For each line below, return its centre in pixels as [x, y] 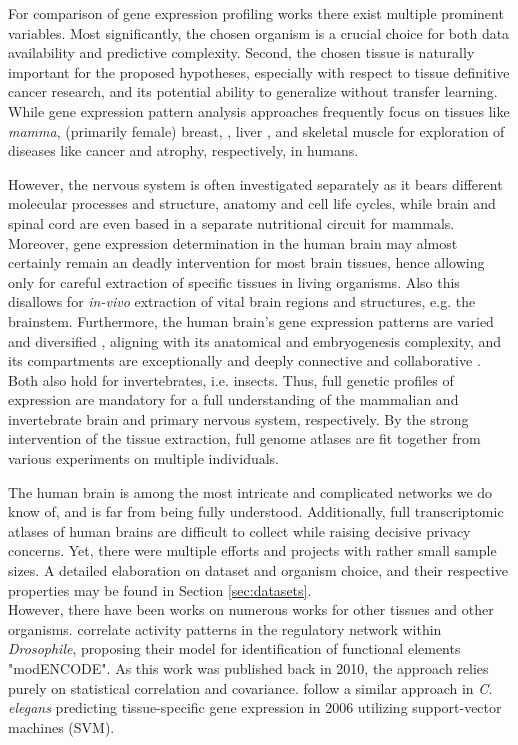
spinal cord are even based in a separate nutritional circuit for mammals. [231, 222]
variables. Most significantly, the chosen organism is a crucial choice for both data [259, 32]
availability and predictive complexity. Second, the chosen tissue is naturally [241, 52]
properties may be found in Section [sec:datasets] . [160, 589]
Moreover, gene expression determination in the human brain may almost [233, 242]
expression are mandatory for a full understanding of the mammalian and [233, 399]
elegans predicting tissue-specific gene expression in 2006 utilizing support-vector [255, 707]
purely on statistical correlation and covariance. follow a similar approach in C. [250, 687]
